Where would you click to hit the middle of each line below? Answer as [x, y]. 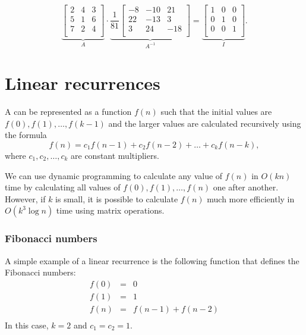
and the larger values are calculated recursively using [205, 123]
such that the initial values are [216, 112]
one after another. [246, 187]
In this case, [27, 325]
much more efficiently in [251, 198]
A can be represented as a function [68, 112]
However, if [25, 198]
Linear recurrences [83, 83]
